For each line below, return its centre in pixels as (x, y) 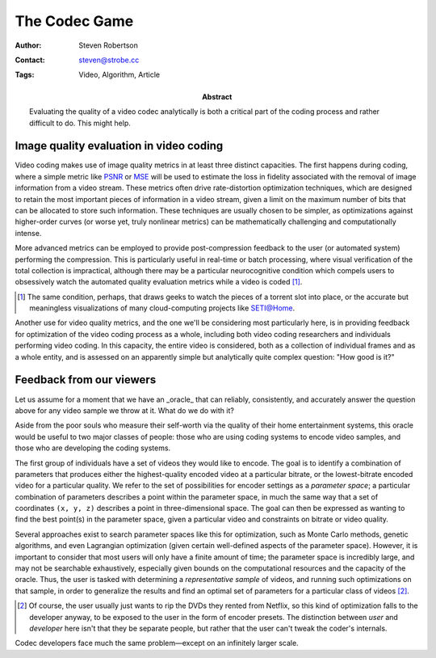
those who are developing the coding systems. (93, 448)
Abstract (217, 96)
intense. (28, 233)
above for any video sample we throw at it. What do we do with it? (124, 410)
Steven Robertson (109, 45)
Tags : (25, 75)
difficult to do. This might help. (80, 123)
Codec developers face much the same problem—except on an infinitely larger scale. (157, 643)
